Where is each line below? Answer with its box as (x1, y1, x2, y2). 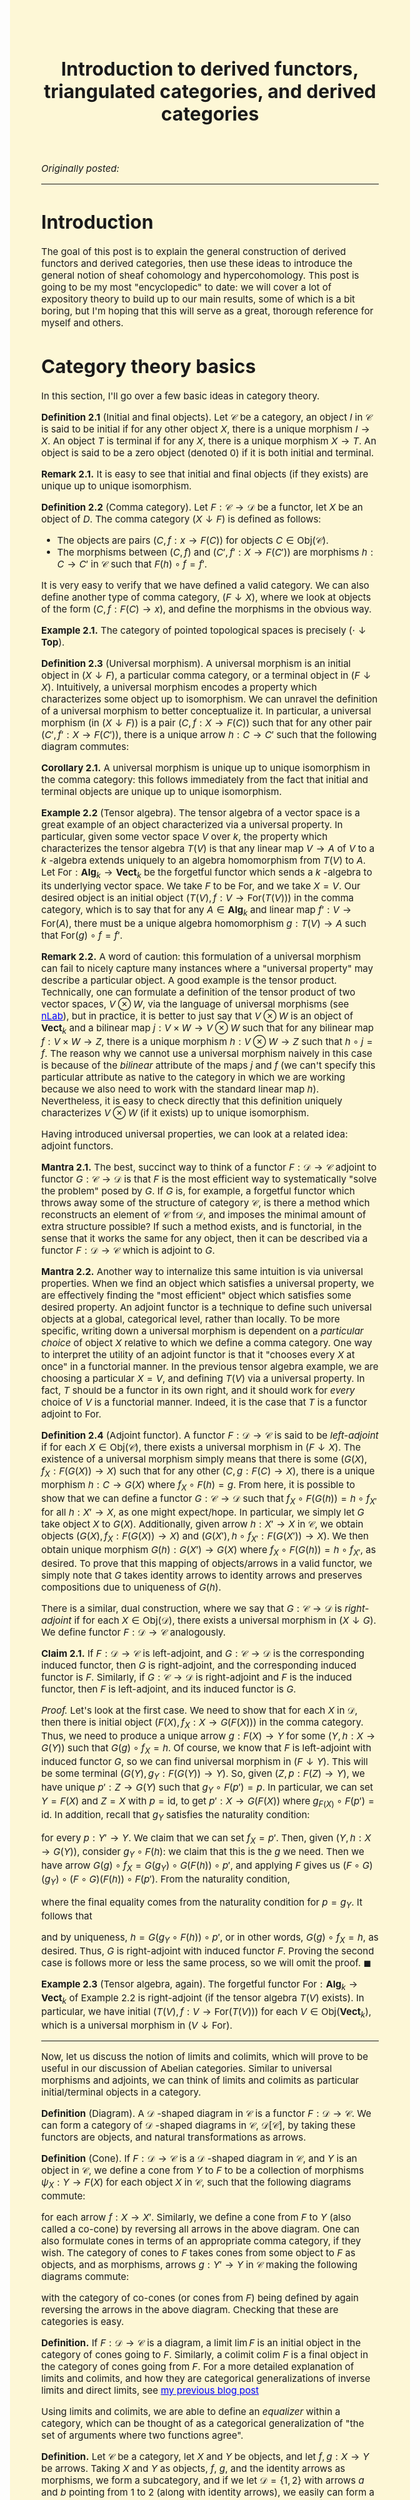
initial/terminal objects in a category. (41, 2086, 202, 2099)
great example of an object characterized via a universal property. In (41, 818, 344, 832)
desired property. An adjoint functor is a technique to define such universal (41, 1301, 372, 1314)
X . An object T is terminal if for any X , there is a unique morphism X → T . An (41, 435, 377, 448)
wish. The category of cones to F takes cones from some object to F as (41, 2246, 356, 2260)
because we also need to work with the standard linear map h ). (41, 1083, 320, 1096)
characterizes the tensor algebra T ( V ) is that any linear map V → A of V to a (41, 842, 375, 855)
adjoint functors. (41, 1140, 114, 1153)
